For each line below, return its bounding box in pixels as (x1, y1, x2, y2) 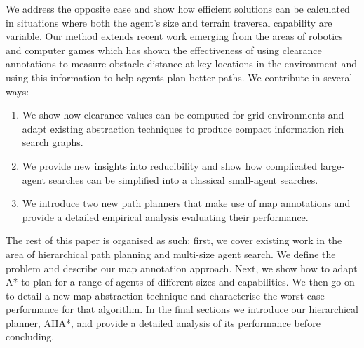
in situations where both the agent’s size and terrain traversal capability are (6, 15, 332, 29)
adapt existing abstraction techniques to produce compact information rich (22, 121, 344, 135)
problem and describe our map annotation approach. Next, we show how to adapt (6, 260, 358, 275)
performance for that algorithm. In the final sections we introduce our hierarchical (6, 302, 358, 316)
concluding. (6, 329, 55, 344)
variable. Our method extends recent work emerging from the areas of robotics (6, 29, 343, 43)
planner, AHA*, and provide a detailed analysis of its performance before (6, 315, 321, 330)
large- (320, 158, 345, 173)
